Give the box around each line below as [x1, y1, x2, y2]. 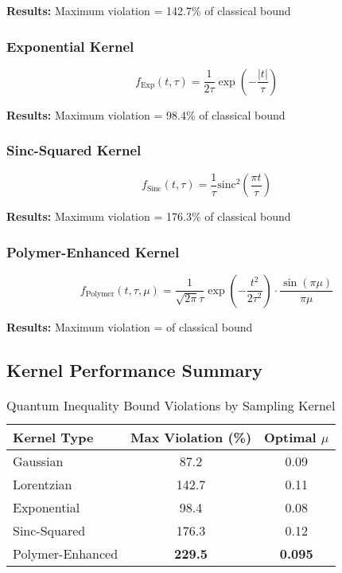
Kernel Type [13, 427, 94, 446]
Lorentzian [13, 474, 72, 493]
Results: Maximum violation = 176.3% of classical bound [6, 208, 291, 225]
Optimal [264, 427, 317, 446]
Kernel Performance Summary [6, 357, 263, 382]
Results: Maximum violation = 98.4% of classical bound [6, 106, 286, 123]
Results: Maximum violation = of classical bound [6, 318, 253, 335]
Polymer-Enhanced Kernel [6, 241, 180, 261]
